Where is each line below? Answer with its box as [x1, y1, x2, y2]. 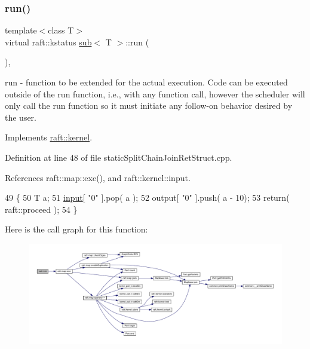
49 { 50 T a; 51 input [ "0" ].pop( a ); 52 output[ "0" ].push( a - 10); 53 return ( [5, 191, 290, 204]
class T [48, 24, 74, 36]
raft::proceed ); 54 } [5, 203, 78, 215]
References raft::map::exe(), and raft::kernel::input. [5, 171, 191, 183]
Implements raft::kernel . [5, 131, 93, 143]
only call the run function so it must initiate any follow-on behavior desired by [5, 99, 293, 112]
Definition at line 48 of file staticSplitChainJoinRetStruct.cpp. [5, 151, 232, 163]
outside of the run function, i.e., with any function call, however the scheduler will [5, 87, 305, 100]
